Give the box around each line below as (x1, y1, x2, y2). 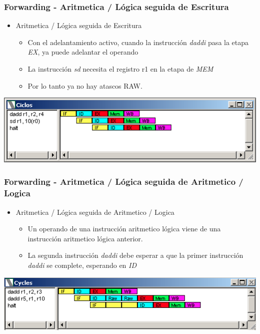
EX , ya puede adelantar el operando (27, 47, 138, 57)
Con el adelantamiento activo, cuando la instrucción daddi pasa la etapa (27, 37, 249, 47)
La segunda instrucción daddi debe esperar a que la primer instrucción (27, 250, 243, 260)
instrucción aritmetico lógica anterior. (27, 233, 143, 243)
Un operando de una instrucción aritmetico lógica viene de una (27, 223, 221, 234)
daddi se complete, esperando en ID (27, 260, 137, 270)
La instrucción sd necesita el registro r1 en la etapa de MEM (27, 64, 213, 74)
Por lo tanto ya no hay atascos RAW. (27, 80, 142, 91)
